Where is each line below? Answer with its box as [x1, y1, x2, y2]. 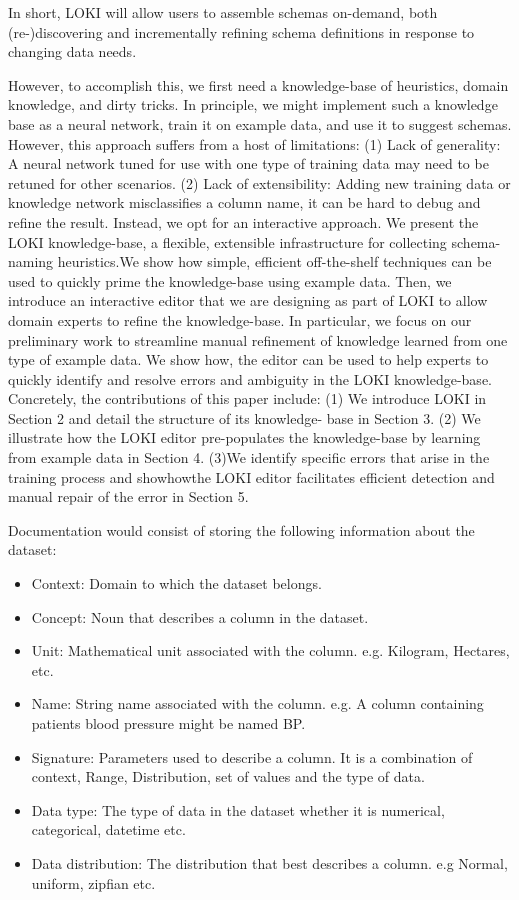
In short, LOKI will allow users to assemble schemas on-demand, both [8, 2, 438, 22]
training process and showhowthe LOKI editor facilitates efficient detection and [8, 466, 495, 487]
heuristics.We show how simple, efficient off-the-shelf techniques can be [57, 251, 492, 272]
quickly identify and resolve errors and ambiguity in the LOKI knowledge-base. [8, 368, 492, 389]
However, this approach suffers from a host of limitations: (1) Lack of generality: [8, 133, 501, 154]
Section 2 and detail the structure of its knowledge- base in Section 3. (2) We [8, 407, 481, 428]
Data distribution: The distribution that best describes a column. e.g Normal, [31, 852, 508, 873]
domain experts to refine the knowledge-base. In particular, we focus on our [8, 309, 472, 330]
